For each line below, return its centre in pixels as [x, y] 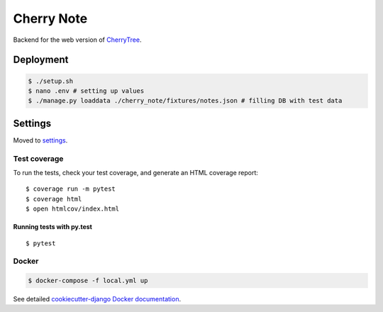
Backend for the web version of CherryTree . [77, 40]
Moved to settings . [40, 140]
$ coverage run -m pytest [71, 189]
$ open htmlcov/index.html [73, 209]
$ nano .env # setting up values [86, 91]
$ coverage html [54, 199]
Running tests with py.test [52, 227]
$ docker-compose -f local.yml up [88, 281]
